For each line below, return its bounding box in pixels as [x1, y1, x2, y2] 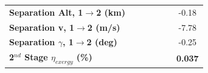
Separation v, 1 [9, 21, 75, 33]
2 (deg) [86, 36, 117, 48]
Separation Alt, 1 [9, 5, 83, 18]
